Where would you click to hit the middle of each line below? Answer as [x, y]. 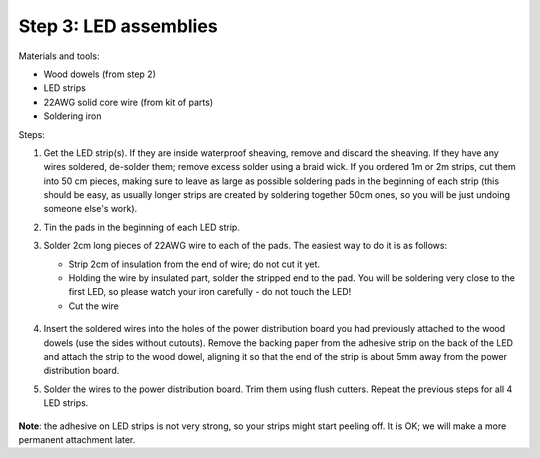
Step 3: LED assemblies [118, 26]
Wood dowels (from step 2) [100, 74]
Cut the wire [94, 306]
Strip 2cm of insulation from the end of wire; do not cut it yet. [194, 264]
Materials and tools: [59, 56]
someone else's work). [90, 209]
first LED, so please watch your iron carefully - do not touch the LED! [210, 292]
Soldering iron [72, 116]
